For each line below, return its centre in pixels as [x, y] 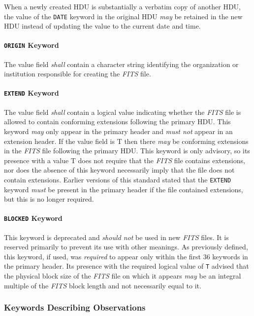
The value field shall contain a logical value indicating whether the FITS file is [123, 112]
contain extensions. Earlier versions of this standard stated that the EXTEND [118, 179]
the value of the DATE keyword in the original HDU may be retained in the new [123, 16]
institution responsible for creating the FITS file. [78, 74]
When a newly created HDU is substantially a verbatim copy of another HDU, [123, 6]
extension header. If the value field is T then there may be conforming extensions [126, 141]
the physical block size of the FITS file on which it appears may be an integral [123, 276]
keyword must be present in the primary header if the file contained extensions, [124, 189]
